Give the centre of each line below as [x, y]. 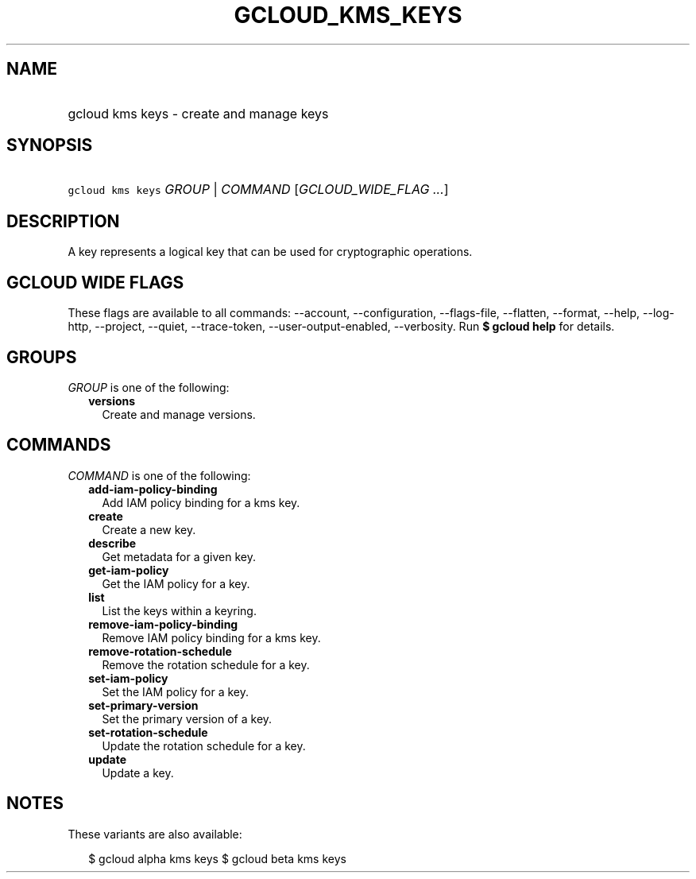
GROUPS [42, 357]
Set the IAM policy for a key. [176, 691]
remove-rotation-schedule [160, 651]
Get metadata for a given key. [179, 556]
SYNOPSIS [50, 145]
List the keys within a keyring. [179, 610]
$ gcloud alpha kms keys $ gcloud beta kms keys [217, 858]
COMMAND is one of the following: [159, 475]
